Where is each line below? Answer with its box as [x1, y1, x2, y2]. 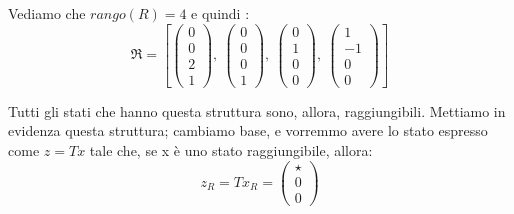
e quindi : [191, 3, 250, 23]
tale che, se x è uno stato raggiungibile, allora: [89, 139, 373, 160]
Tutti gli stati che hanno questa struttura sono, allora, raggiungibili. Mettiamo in [8, 100, 506, 121]
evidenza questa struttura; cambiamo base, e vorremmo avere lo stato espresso [8, 120, 488, 141]
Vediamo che [8, 3, 86, 23]
